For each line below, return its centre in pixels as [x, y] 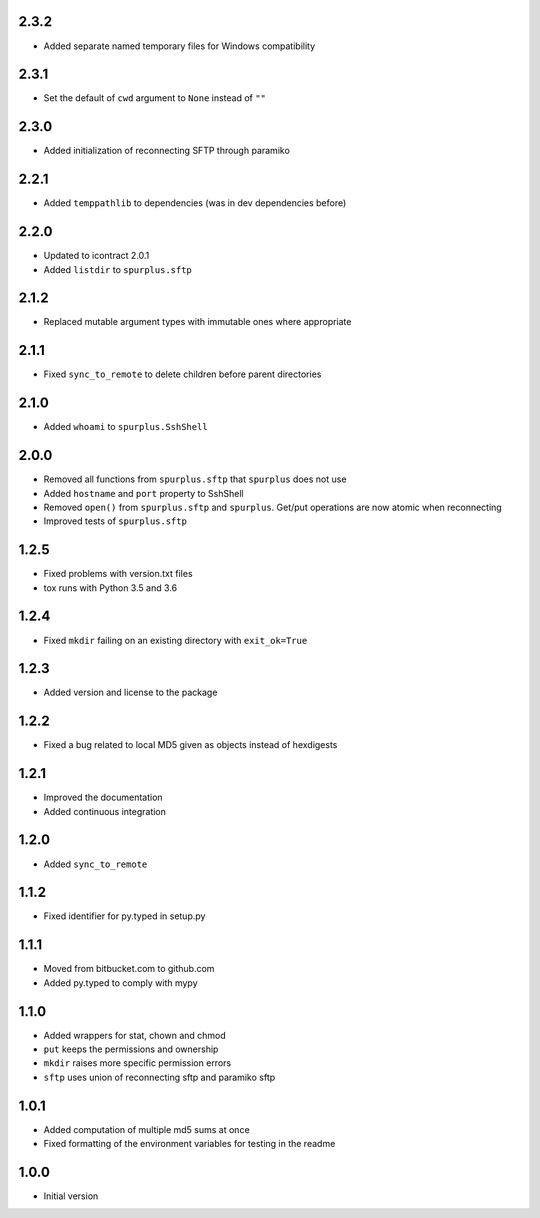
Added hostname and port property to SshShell [143, 493]
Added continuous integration [105, 811]
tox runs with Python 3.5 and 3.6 [110, 587]
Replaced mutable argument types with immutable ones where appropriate [197, 322]
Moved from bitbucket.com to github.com [129, 969]
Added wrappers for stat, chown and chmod [135, 1035]
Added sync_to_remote [95, 864]
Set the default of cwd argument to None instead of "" [155, 98]
